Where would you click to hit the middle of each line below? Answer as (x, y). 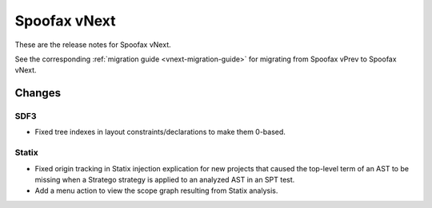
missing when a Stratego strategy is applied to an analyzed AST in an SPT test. (165, 180)
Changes (38, 93)
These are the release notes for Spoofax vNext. (93, 45)
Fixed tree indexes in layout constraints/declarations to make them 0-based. (160, 132)
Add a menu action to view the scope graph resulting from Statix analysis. (156, 190)
